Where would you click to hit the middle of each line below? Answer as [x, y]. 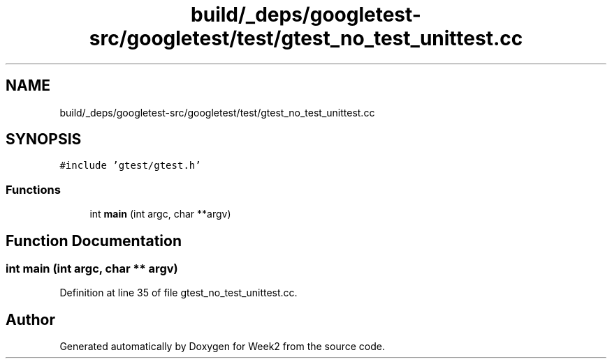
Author [30, 319]
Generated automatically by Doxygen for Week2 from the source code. [222, 347]
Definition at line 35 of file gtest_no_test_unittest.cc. [178, 293]
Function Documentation [94, 241]
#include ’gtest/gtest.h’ [130, 166]
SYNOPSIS [44, 139]
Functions [33, 189]
